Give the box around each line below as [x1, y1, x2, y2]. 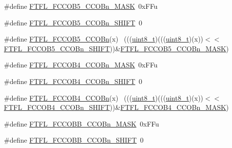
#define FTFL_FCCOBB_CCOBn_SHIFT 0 [4, 135, 144, 145]
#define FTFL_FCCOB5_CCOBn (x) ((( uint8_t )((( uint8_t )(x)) [4, 34, 204, 44]
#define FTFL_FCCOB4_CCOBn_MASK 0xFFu [4, 60, 158, 70]
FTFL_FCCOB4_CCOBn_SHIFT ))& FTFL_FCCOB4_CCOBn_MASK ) [4, 102, 229, 112]
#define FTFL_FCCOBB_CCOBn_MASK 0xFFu [4, 118, 159, 128]
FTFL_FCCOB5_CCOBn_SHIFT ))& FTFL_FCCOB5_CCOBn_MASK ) [4, 43, 229, 53]
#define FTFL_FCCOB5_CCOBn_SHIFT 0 [4, 17, 142, 27]
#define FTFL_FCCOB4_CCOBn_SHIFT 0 [4, 76, 142, 86]
